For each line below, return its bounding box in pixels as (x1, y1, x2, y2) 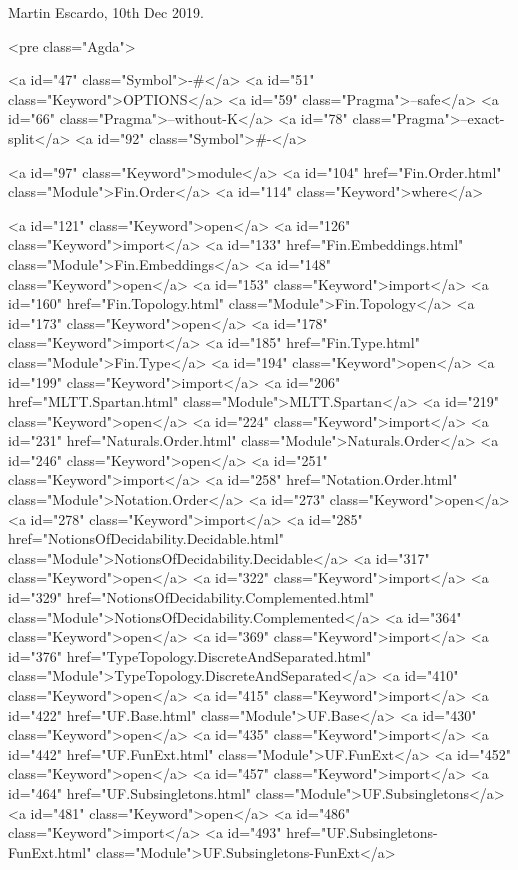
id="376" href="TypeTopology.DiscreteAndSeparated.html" (8, 645, 372, 666)
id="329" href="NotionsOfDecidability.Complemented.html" (8, 587, 375, 608)
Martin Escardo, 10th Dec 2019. (8, 2, 204, 22)
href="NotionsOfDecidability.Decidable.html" (8, 528, 284, 549)
